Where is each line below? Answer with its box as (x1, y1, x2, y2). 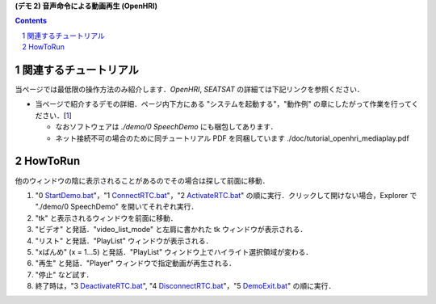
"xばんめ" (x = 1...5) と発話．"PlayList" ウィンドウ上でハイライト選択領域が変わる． (35, 247, 313, 256)
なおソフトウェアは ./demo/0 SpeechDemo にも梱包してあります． (55, 122, 278, 132)
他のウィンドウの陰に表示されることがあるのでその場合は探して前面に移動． (15, 175, 270, 185)
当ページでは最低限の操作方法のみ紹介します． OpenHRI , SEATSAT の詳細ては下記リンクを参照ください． (15, 85, 365, 95)
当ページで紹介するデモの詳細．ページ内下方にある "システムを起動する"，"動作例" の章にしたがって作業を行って (35, 99, 412, 109)
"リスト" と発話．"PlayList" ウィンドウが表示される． (35, 235, 213, 246)
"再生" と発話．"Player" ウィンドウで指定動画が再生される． (35, 259, 236, 268)
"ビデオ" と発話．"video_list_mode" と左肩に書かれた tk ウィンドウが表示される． (35, 225, 308, 234)
